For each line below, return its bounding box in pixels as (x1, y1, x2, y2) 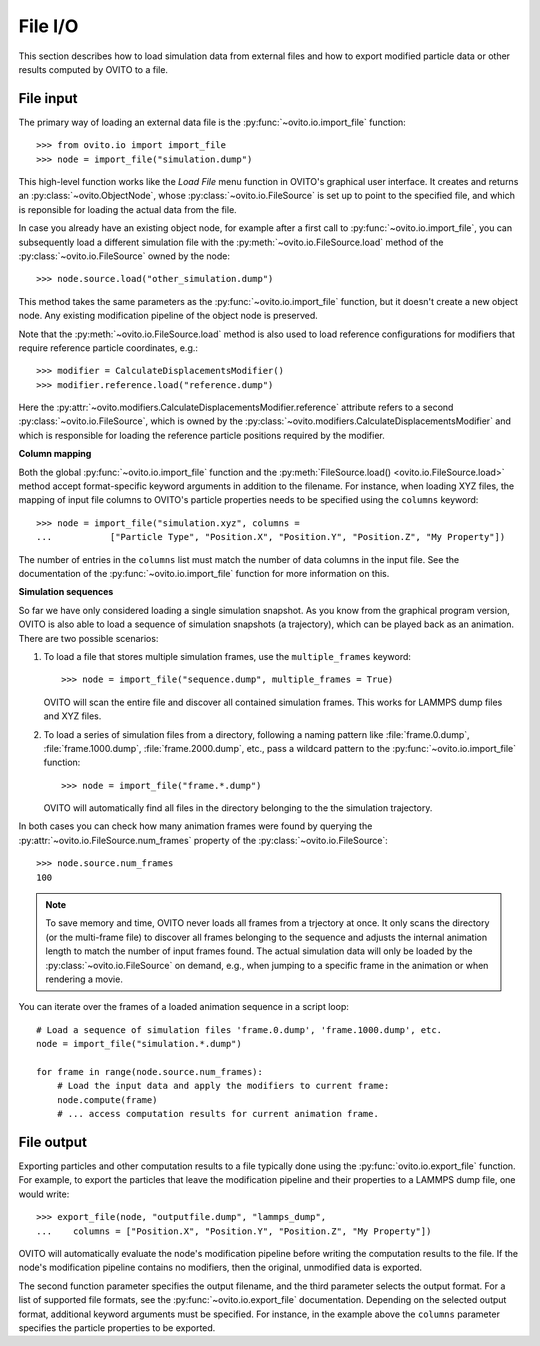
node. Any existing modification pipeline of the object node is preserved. (18, 310, 319, 322)
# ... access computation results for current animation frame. (56, 1108, 379, 1120)
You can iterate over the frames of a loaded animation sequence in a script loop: (18, 1001, 349, 1013)
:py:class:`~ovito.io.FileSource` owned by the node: (18, 250, 230, 262)
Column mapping (18, 448, 92, 460)
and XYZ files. (43, 710, 102, 722)
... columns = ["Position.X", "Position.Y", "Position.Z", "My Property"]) (36, 1225, 432, 1237)
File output (18, 1133, 87, 1150)
